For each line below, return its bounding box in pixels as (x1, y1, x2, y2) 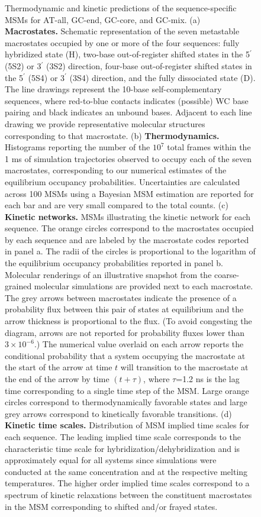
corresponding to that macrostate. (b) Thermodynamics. (5, 129, 220, 141)
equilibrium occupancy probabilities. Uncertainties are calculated (5, 175, 240, 188)
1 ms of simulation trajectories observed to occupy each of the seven (5, 152, 252, 164)
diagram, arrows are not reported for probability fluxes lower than (5, 326, 244, 338)
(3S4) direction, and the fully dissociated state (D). (69, 71, 256, 83)
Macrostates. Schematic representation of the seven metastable (5, 25, 240, 37)
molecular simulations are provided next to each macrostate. (34, 280, 253, 292)
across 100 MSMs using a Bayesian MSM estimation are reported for (5, 187, 254, 199)
